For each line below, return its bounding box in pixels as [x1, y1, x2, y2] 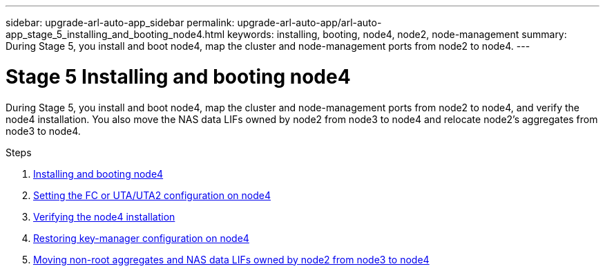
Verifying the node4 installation [33, 210, 175, 223]
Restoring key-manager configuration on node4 [33, 232, 249, 244]
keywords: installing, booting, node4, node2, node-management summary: [227, 28, 567, 40]
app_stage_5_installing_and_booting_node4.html [6, 28, 225, 40]
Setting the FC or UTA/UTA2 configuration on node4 [33, 189, 271, 201]
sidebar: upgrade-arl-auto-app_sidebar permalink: [6, 17, 235, 28]
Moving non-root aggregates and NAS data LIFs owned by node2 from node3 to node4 [33, 253, 430, 265]
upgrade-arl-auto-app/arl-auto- [237, 17, 382, 28]
